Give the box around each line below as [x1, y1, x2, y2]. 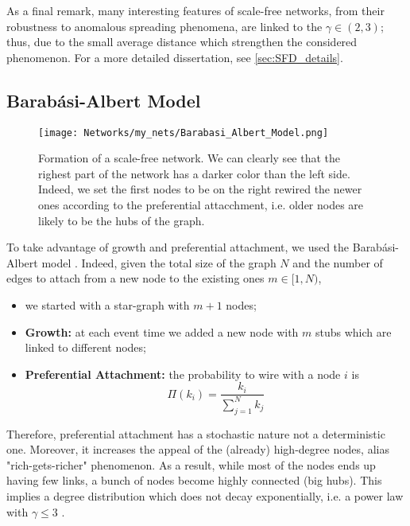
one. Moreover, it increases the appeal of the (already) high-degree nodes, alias [6, 441, 389, 458]
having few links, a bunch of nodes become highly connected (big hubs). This [6, 472, 382, 489]
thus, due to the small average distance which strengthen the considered [6, 33, 358, 50]
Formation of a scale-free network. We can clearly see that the [38, 150, 341, 166]
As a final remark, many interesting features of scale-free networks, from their [6, 2, 385, 18]
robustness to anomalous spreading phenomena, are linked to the [6, 18, 323, 34]
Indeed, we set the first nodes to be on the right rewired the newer [38, 181, 362, 197]
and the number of [292, 254, 383, 271]
